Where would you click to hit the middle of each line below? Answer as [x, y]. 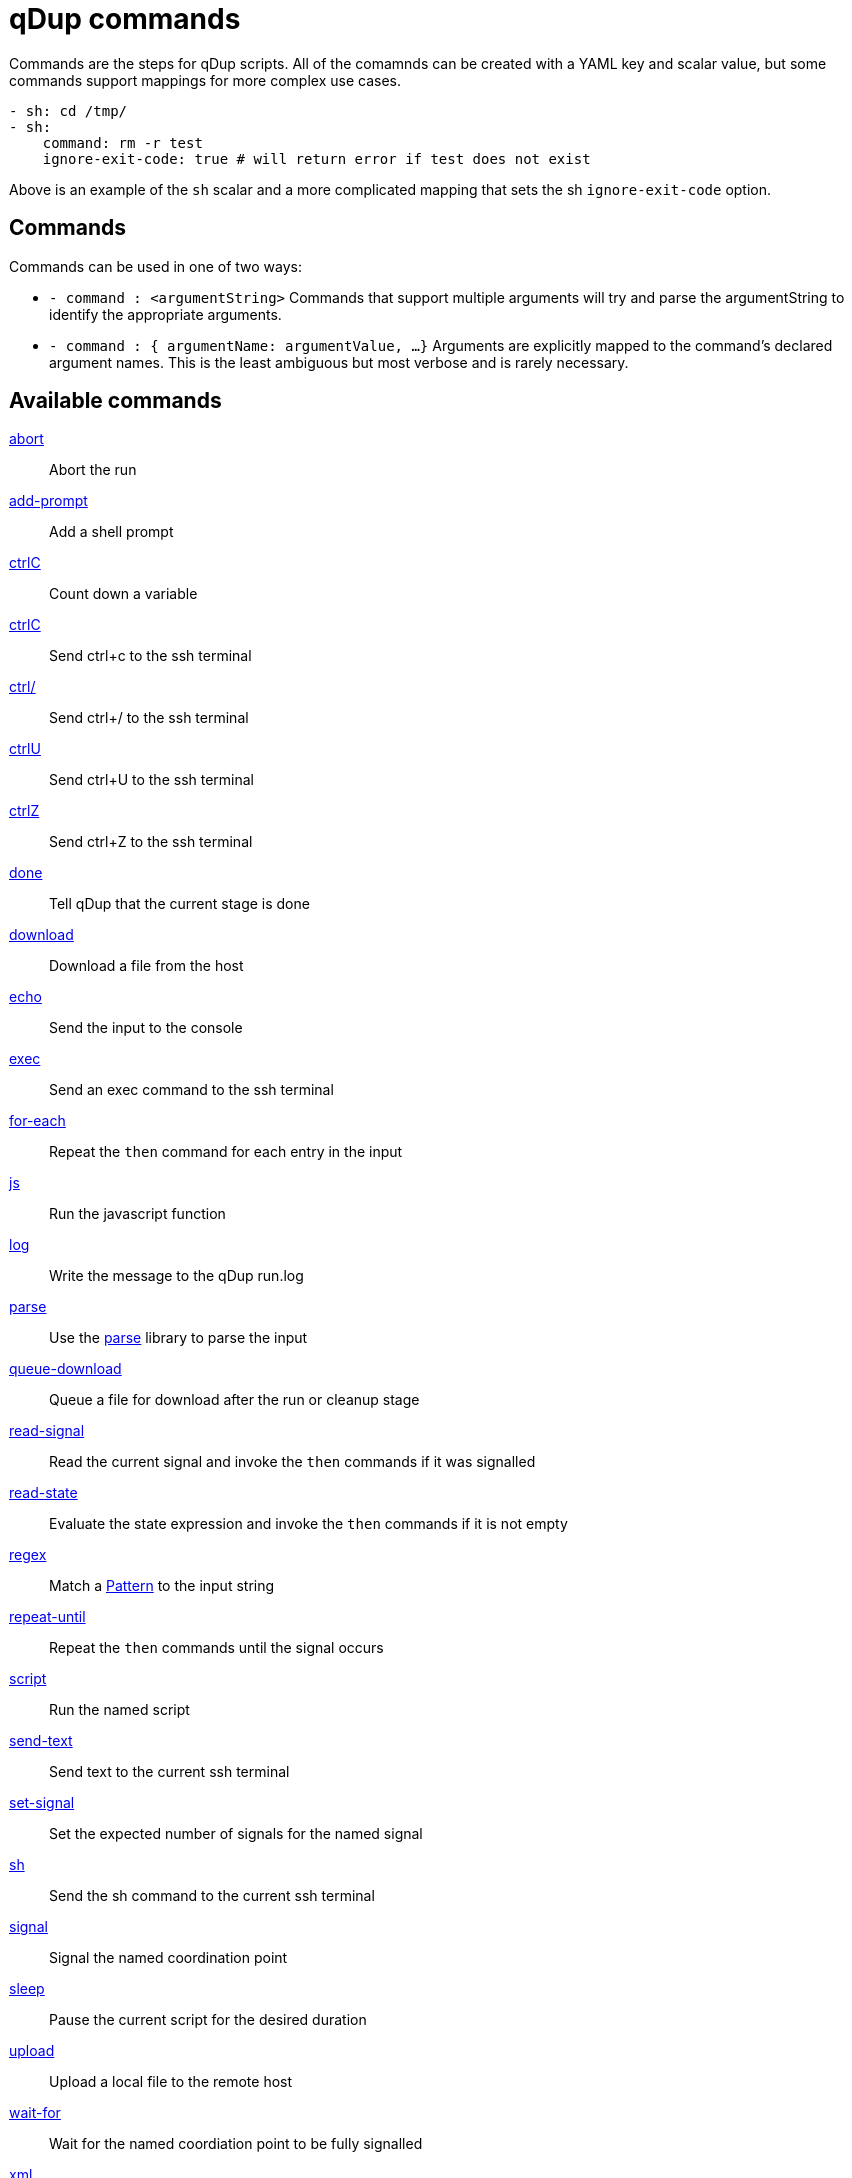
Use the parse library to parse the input [178, 1338]
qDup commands [125, 19]
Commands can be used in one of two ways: [156, 266]
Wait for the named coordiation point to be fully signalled [236, 2144]
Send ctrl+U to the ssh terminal [152, 780]
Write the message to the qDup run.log [176, 1276]
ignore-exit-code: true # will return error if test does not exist [316, 158]
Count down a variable [123, 594]
